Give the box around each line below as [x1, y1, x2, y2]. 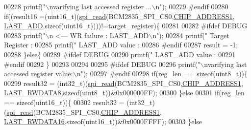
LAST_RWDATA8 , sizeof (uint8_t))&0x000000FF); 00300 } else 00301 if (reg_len [4, 87, 245, 98]
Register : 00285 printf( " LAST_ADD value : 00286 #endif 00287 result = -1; [4, 40, 238, 50]
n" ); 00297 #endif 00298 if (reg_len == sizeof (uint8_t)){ [76, 68, 248, 79]
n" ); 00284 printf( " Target [152, 30, 229, 40]
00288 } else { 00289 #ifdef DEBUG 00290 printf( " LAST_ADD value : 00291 [4, 49, 236, 59]
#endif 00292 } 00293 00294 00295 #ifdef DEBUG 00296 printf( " [4, 59, 201, 69]
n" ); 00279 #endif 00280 [155, 1, 228, 11]
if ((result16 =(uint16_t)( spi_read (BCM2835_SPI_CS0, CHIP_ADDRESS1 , [4, 11, 235, 21]
